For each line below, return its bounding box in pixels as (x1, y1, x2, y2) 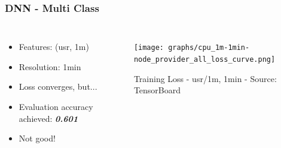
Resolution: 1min (19, 60, 81, 73)
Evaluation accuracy (19, 100, 93, 112)
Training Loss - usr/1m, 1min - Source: (133, 72, 277, 84)
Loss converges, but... (19, 80, 97, 93)
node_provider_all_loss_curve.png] (133, 55, 276, 64)
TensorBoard (133, 84, 181, 96)
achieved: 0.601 (19, 112, 78, 124)
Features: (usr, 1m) (19, 40, 89, 53)
